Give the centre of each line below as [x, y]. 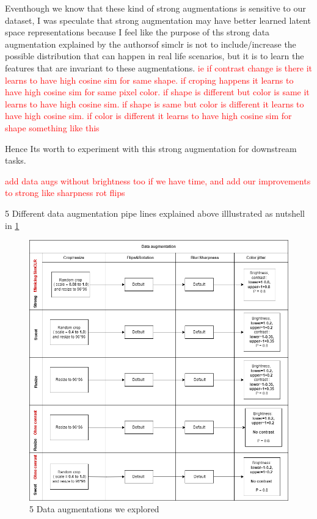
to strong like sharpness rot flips [65, 193]
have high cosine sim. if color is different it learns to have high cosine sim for [148, 116]
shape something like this [52, 127]
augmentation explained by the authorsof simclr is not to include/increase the [151, 44]
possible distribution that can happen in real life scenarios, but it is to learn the [155, 56]
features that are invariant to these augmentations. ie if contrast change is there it [158, 67]
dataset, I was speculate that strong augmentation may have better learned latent [158, 20]
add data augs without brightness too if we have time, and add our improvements [158, 180]
